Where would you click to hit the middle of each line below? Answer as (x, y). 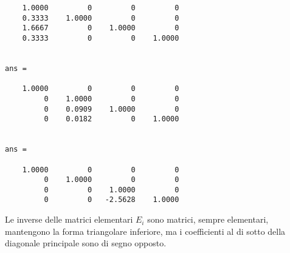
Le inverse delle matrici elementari (69, 219)
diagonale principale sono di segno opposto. (86, 243)
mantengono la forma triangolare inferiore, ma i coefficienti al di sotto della (145, 231)
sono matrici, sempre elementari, (208, 219)
